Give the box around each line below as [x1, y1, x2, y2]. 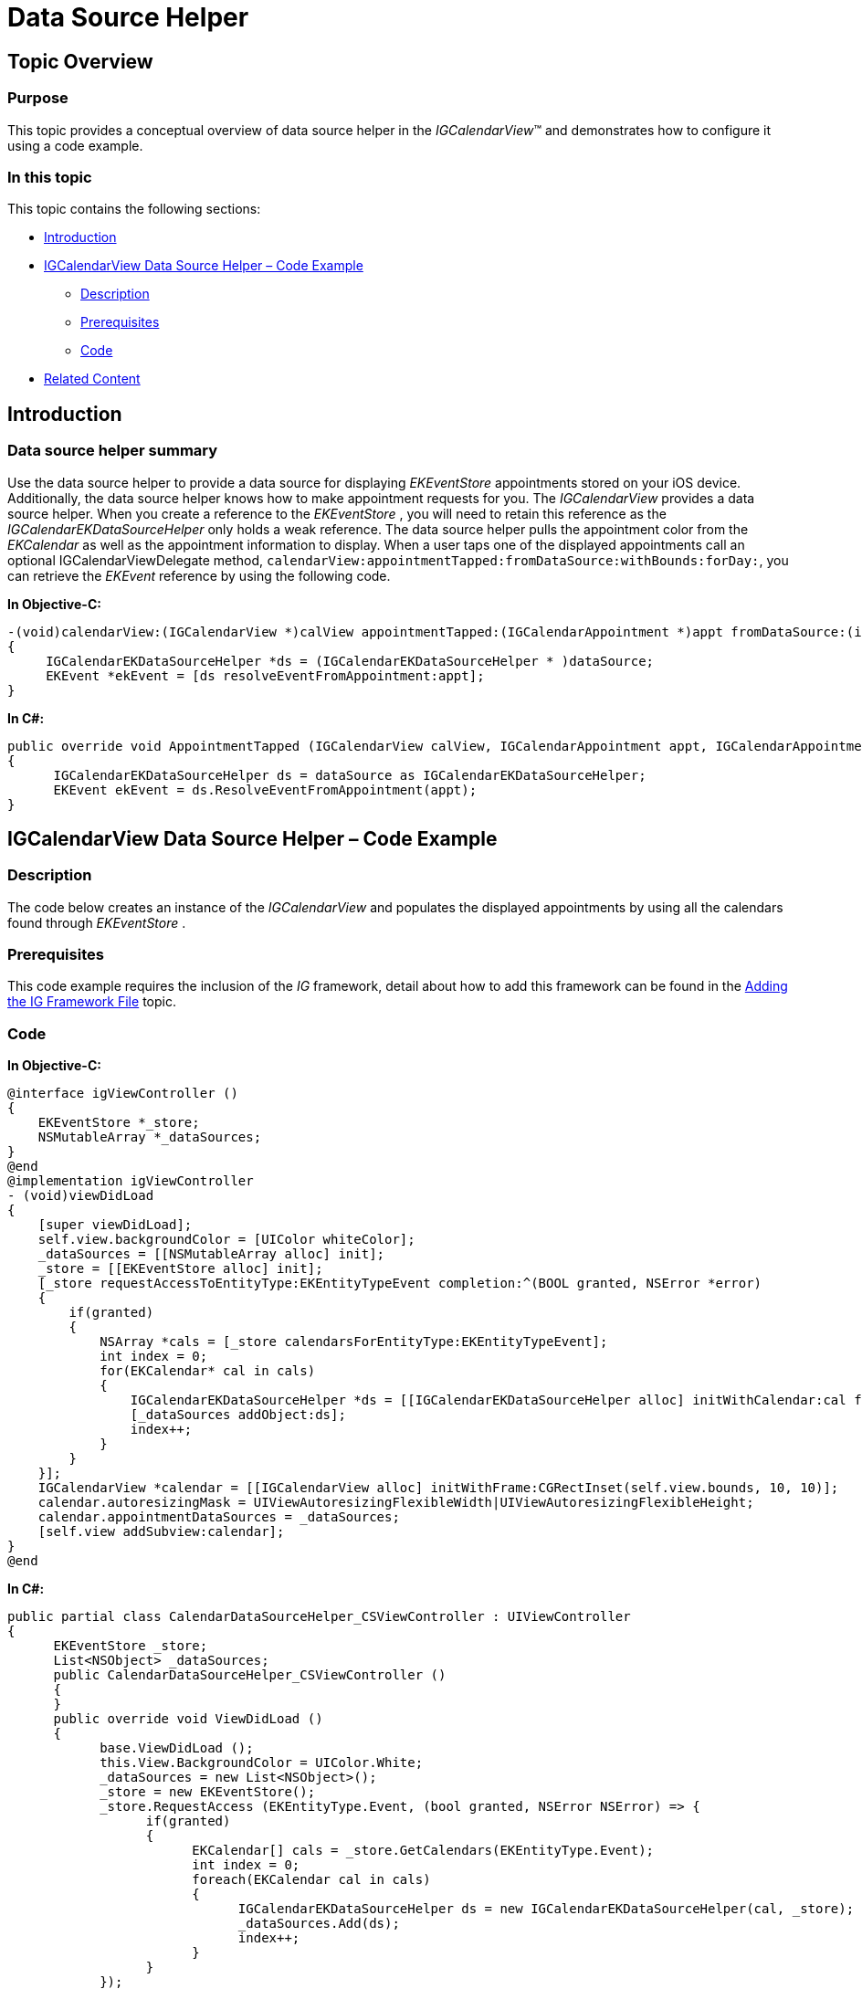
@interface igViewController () [7, 1086, 238, 1101]
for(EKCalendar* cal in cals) [100, 1363, 316, 1379]
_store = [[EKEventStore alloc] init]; [37, 1261, 323, 1277]
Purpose [7, 89, 68, 108]
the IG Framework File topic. [7, 994, 176, 1010]
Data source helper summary [7, 441, 218, 460]
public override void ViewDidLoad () [53, 1711, 323, 1727]
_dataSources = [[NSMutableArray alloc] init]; [37, 1247, 385, 1262]
